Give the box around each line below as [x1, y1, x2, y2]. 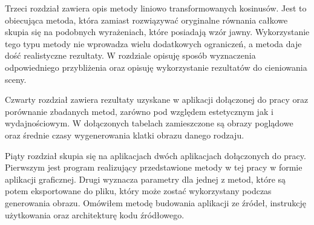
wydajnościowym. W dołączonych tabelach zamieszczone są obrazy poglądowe [5, 117, 293, 129]
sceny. [5, 73, 27, 85]
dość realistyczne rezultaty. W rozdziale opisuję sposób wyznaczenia [5, 49, 256, 62]
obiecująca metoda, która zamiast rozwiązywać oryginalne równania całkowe [5, 13, 288, 26]
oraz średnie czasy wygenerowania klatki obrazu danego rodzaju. [5, 128, 244, 141]
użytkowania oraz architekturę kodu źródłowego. [5, 208, 185, 221]
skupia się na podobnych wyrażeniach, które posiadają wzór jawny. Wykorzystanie [5, 25, 310, 38]
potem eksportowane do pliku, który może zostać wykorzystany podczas [5, 184, 272, 197]
